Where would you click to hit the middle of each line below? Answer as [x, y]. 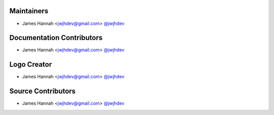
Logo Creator [31, 64]
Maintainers [29, 11]
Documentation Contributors [56, 38]
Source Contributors [43, 91]
